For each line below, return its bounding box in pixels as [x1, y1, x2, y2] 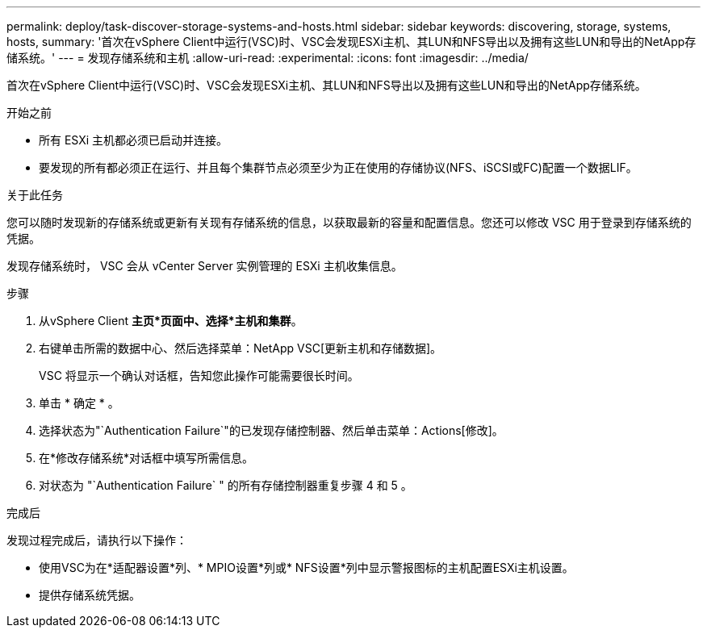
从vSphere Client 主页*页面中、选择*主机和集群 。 [39, 314, 303, 327]
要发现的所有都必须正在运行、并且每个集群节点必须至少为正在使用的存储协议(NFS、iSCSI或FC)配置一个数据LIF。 [39, 161, 638, 174]
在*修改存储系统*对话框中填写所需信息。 [39, 451, 254, 465]
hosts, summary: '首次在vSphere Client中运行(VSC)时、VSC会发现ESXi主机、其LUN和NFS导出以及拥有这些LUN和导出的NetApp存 [6, 35, 697, 48]
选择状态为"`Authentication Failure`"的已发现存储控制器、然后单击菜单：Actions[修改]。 [39, 423, 504, 437]
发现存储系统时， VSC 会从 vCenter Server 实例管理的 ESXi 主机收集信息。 [6, 259, 403, 273]
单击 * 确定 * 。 [39, 396, 119, 410]
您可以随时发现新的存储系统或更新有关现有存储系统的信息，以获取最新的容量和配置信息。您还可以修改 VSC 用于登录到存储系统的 [6, 215, 692, 229]
